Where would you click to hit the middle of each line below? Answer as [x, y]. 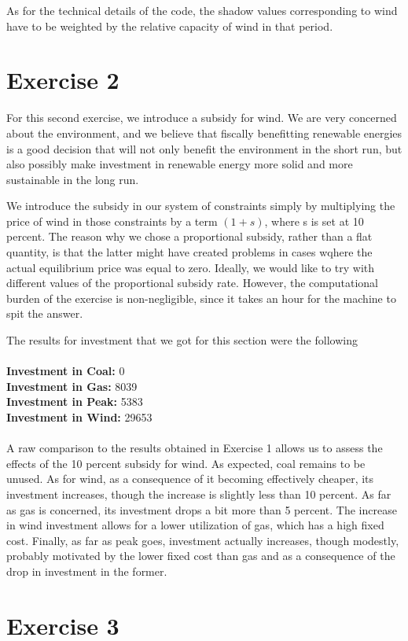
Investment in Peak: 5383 [75, 402]
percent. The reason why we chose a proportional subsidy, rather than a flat [189, 236]
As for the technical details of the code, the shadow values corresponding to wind [202, 10]
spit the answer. [45, 313]
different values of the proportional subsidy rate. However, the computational [192, 283]
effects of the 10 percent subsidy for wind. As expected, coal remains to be [186, 463]
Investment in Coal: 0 [66, 371]
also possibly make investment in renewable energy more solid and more [180, 164]
